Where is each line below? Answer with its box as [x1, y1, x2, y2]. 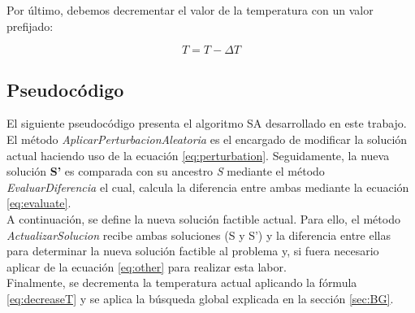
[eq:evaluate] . [6, 194, 71, 211]
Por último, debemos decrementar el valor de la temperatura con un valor [6, 2, 374, 18]
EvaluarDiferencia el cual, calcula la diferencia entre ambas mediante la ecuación [6, 178, 409, 195]
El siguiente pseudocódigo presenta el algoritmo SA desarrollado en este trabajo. [6, 115, 407, 132]
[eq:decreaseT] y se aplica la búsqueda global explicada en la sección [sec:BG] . [6, 289, 394, 306]
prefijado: [6, 17, 54, 34]
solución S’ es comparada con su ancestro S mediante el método [6, 163, 325, 180]
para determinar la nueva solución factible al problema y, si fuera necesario [6, 242, 379, 259]
